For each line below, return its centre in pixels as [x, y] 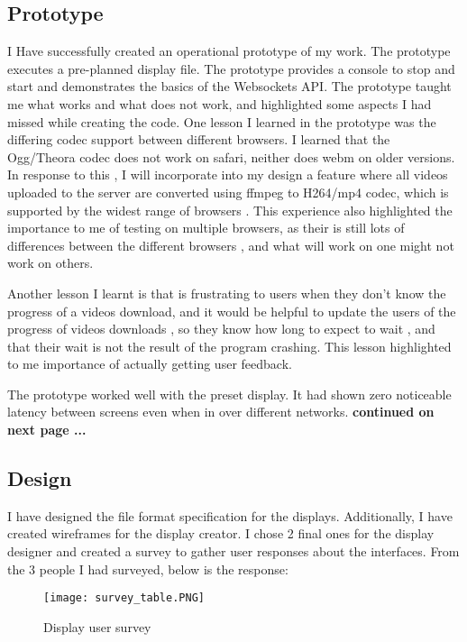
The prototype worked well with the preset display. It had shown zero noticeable [229, 394]
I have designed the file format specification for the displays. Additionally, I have [230, 515]
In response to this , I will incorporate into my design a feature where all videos [228, 174]
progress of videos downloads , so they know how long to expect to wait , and [221, 329]
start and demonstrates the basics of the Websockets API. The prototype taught [229, 86]
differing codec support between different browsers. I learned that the [199, 139]
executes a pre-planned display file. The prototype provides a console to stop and [231, 68]
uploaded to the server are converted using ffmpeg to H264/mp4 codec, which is [228, 192]
